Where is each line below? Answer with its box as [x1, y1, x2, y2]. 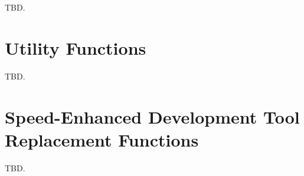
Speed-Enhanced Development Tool [5, 104, 300, 128]
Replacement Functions [5, 127, 199, 151]
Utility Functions [5, 35, 146, 59]
